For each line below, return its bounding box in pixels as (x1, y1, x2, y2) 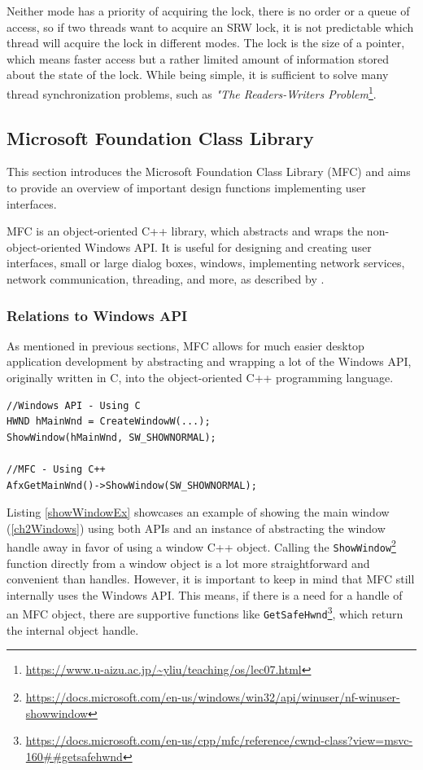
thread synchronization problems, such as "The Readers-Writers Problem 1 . (7, 82, 377, 102)
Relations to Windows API (7, 305, 188, 325)
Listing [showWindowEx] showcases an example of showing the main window (7, 504, 390, 521)
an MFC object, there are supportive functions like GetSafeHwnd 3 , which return (7, 603, 403, 623)
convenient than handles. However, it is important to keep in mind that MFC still (7, 570, 415, 587)
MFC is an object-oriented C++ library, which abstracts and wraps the (7, 222, 364, 240)
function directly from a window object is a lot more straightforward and (7, 554, 370, 571)
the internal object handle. (7, 621, 139, 638)
